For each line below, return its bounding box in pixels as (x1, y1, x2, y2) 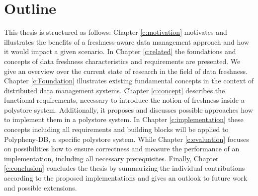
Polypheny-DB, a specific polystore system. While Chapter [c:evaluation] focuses (4, 133, 249, 144)
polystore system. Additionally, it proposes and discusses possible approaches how (4, 104, 253, 115)
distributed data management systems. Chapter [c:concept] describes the (4, 85, 225, 95)
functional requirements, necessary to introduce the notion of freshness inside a (4, 95, 245, 105)
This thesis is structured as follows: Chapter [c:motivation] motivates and (4, 27, 227, 37)
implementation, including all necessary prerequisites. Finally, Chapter (4, 153, 219, 163)
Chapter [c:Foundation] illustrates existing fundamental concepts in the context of (4, 75, 254, 86)
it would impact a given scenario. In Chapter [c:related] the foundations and (4, 46, 236, 57)
